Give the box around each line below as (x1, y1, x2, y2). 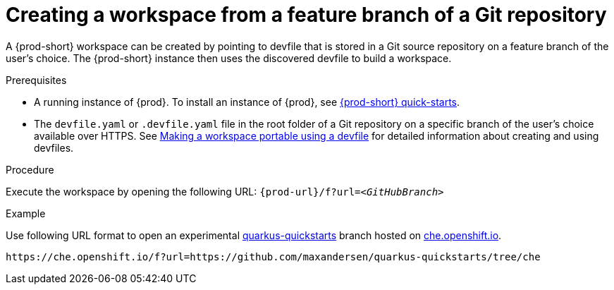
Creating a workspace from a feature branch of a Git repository (6, 3, 607, 27)
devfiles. (34, 141, 74, 154)
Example (6, 207, 46, 219)
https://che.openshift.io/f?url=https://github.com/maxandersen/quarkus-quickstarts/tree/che (6, 250, 541, 262)
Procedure (6, 163, 54, 176)
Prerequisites (6, 73, 67, 86)
